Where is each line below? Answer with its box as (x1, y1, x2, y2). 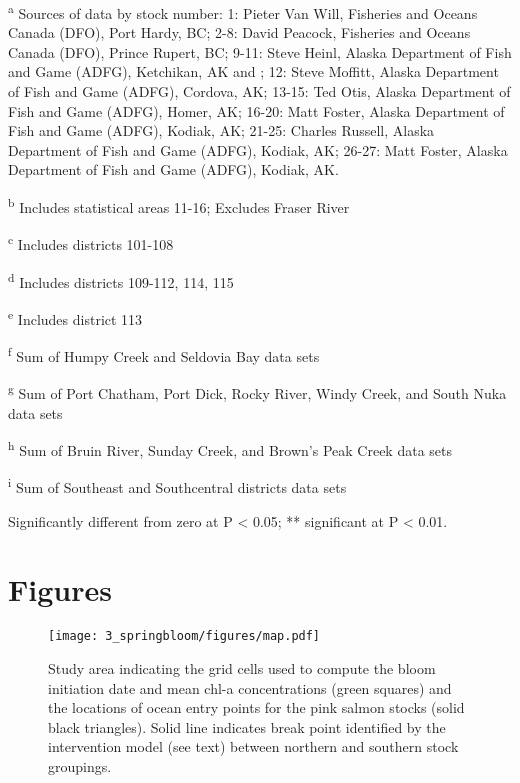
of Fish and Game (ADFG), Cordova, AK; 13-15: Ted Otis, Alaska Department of (8, 81, 511, 102)
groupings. (48, 755, 112, 776)
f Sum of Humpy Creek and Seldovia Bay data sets (8, 343, 320, 366)
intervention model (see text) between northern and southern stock (48, 736, 459, 757)
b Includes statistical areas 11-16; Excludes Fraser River (8, 194, 350, 217)
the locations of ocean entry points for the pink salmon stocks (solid (48, 697, 465, 718)
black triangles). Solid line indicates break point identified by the (48, 716, 446, 737)
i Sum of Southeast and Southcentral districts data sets (8, 474, 347, 497)
